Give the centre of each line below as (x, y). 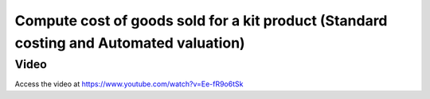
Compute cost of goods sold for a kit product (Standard (201, 21)
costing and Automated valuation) (130, 43)
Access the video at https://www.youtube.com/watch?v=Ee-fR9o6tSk (129, 84)
